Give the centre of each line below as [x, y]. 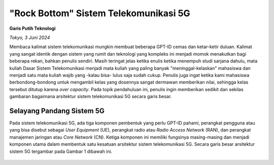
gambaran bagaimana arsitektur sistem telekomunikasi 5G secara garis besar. [91, 97]
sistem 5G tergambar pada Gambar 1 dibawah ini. [61, 151]
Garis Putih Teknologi [32, 28]
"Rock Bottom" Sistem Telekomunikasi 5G [100, 13]
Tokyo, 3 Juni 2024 [30, 37]
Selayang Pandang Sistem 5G [57, 111]
